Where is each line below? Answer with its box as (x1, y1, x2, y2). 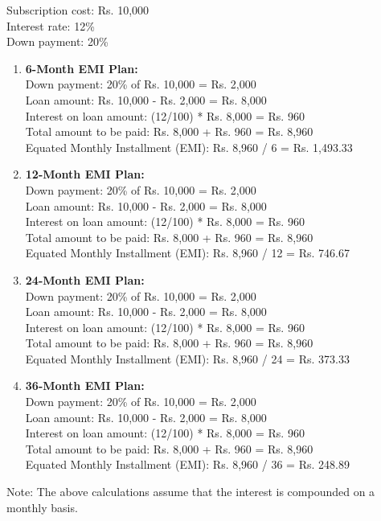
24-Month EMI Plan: (25, 271, 145, 288)
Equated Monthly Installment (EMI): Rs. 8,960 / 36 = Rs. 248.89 (25, 456, 350, 473)
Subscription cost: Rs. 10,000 (6, 2, 150, 18)
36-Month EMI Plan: (25, 377, 145, 394)
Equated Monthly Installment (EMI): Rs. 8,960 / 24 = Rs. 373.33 (25, 350, 350, 367)
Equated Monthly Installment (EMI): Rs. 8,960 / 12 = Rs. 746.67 (25, 244, 350, 261)
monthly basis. (6, 498, 78, 515)
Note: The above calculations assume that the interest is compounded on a (6, 483, 375, 500)
